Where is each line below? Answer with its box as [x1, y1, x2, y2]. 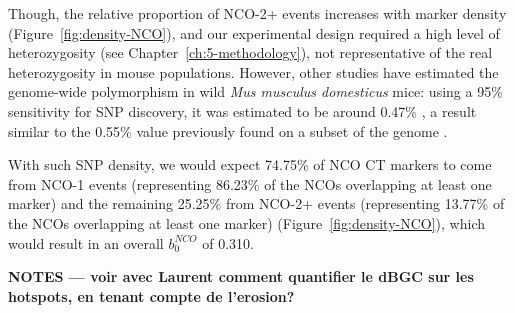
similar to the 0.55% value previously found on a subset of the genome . [8, 120, 448, 141]
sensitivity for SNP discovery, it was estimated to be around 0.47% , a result [8, 100, 477, 121]
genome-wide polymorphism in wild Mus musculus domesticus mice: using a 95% [8, 81, 503, 102]
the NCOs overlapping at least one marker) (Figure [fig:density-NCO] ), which [8, 212, 485, 233]
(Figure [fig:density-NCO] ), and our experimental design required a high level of [8, 22, 500, 43]
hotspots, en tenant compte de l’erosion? [8, 285, 295, 306]
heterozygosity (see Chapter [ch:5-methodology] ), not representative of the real [8, 42, 493, 63]
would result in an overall [8, 232, 164, 253]
